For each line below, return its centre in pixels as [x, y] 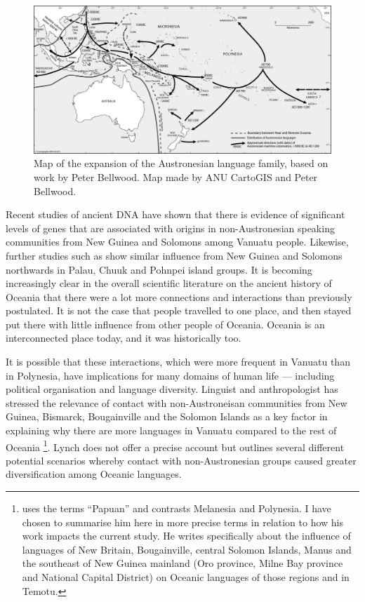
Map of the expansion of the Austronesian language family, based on [181, 163]
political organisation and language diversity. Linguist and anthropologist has [172, 389]
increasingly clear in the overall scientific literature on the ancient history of [169, 283]
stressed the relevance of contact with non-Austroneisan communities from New [177, 402]
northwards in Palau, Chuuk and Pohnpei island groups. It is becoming [159, 269]
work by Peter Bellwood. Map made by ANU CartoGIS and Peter [176, 176]
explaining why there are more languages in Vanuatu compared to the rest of [171, 430]
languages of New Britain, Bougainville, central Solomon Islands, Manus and [187, 549]
